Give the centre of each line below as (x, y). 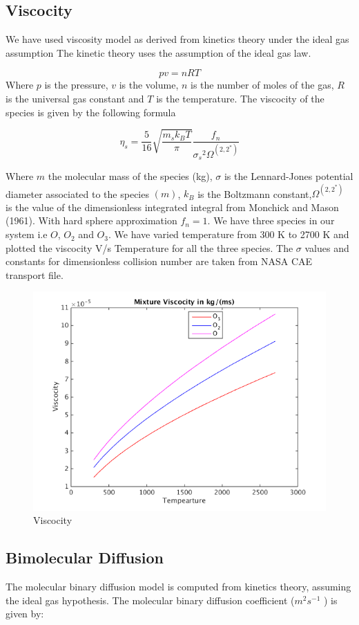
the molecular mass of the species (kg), (130, 176)
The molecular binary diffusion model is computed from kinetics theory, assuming (178, 587)
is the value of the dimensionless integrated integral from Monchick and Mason (172, 207)
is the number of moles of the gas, (262, 85)
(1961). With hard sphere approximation (91, 220)
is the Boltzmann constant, (255, 193)
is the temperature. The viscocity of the (240, 98)
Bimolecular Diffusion (85, 558)
